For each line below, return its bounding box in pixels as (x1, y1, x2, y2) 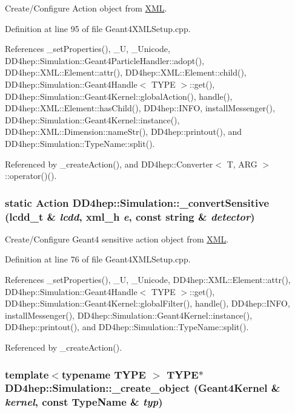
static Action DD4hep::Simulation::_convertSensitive (5, 195, 270, 210)
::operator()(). (5, 169, 57, 182)
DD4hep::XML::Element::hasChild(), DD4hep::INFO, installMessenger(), (5, 102, 275, 114)
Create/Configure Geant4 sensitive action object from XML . (5, 232, 229, 245)
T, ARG (227, 157, 257, 170)
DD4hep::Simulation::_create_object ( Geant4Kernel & (5, 380, 280, 395)
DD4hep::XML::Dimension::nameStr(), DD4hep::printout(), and (5, 125, 242, 138)
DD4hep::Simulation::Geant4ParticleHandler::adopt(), (5, 54, 205, 67)
